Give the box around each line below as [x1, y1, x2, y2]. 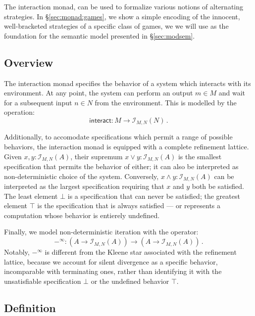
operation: [4, 107, 35, 117]
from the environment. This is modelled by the [95, 97, 237, 107]
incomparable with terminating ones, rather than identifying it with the [4, 266, 222, 276]
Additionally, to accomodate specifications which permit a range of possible [4, 132, 233, 142]
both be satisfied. [192, 181, 244, 191]
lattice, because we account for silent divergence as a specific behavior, [4, 256, 218, 267]
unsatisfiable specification [4, 275, 81, 286]
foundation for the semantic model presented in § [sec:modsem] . [4, 30, 195, 41]
